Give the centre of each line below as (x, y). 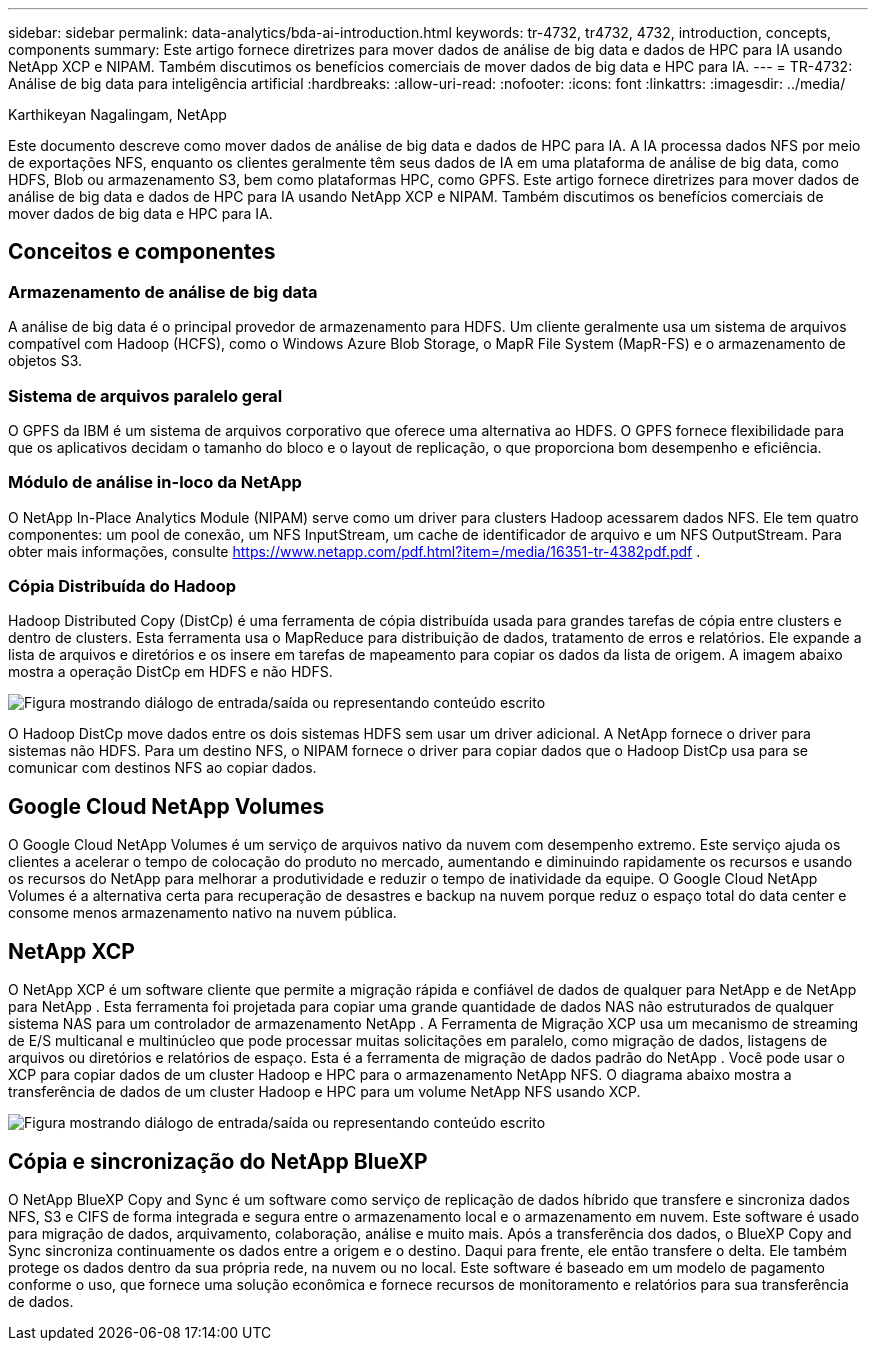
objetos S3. (45, 361)
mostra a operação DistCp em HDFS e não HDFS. (170, 672)
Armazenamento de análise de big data (163, 291)
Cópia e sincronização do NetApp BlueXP (218, 1161)
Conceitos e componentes (142, 252)
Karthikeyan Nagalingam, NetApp (117, 114)
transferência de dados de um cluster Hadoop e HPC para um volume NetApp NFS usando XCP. (324, 1092)
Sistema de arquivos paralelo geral (145, 395)
